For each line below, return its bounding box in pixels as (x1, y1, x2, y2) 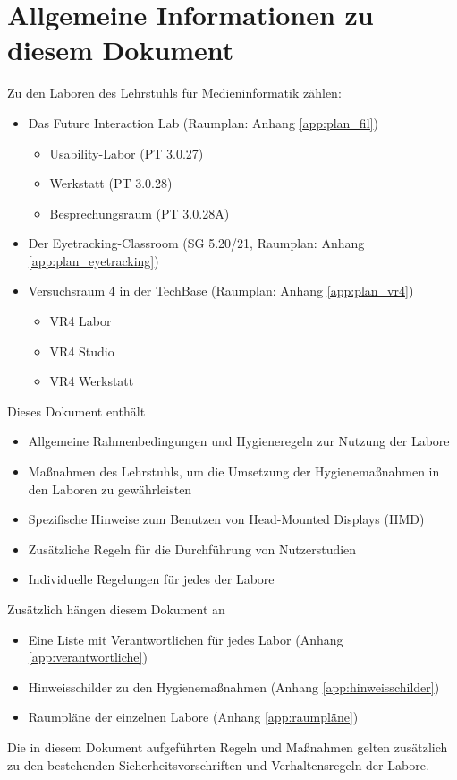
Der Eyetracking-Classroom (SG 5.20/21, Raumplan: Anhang (28, 234, 365, 253)
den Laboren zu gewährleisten (28, 479, 192, 498)
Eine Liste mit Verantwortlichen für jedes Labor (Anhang (28, 630, 343, 648)
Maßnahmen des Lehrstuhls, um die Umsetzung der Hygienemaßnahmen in (28, 462, 440, 481)
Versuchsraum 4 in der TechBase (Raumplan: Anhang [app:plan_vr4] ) (28, 281, 414, 300)
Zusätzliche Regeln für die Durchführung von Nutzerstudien (28, 539, 357, 558)
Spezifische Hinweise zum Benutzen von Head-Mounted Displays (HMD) (28, 510, 425, 528)
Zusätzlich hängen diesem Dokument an (7, 600, 225, 618)
